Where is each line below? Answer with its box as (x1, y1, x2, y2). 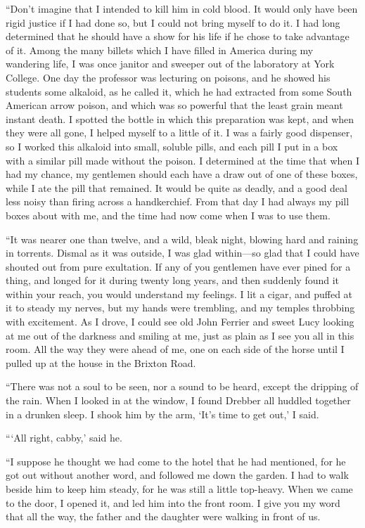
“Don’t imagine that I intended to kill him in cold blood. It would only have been (6, 1, 358, 15)
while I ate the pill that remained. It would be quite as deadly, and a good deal (6, 180, 347, 195)
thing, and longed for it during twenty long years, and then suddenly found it (6, 273, 340, 288)
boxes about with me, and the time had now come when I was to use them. (6, 207, 331, 222)
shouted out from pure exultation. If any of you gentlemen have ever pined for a (6, 259, 351, 273)
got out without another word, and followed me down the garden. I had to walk (6, 468, 349, 482)
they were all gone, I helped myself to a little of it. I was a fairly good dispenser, (6, 125, 353, 140)
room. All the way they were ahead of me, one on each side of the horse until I (6, 342, 345, 356)
